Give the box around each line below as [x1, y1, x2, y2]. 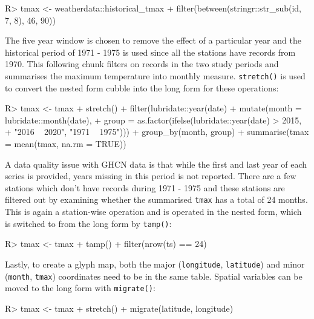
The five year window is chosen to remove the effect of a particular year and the [5, 34, 301, 47]
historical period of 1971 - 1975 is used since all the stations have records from [5, 45, 296, 58]
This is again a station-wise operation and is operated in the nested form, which [5, 205, 302, 218]
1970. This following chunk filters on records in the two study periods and [5, 58, 279, 70]
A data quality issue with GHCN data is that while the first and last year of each [5, 157, 307, 170]
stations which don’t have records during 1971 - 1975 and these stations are [5, 181, 285, 194]
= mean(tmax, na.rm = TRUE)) [5, 137, 126, 150]
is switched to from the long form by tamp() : [5, 217, 172, 229]
